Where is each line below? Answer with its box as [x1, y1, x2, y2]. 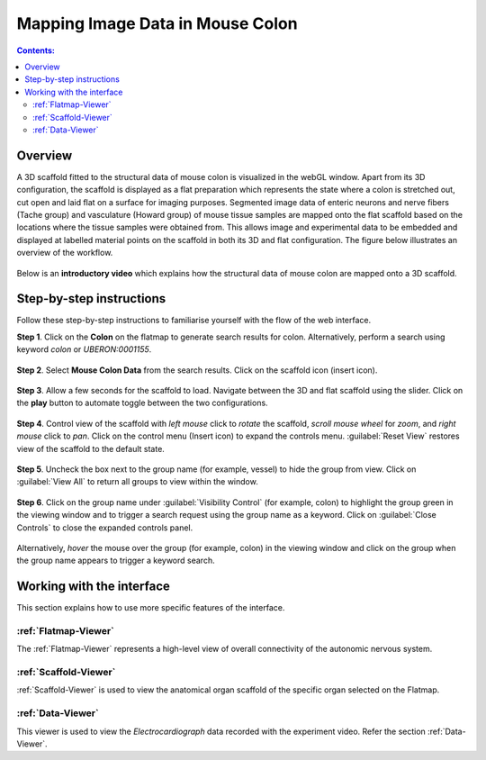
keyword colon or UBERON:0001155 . [16, 344, 152, 355]
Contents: [16, 45, 56, 56]
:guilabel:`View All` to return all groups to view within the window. [16, 476, 258, 487]
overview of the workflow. [16, 248, 113, 258]
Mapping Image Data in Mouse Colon [16, 14, 298, 33]
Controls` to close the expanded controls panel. [16, 522, 193, 533]
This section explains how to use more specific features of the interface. [16, 602, 285, 613]
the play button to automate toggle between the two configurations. [16, 397, 269, 409]
